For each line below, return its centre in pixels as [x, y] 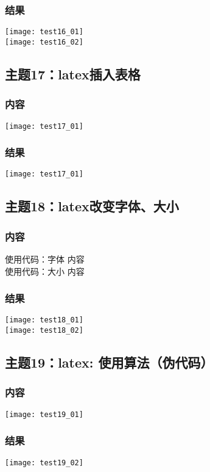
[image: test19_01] [44, 414]
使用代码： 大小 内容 [45, 271]
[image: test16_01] [44, 32]
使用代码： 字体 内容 [45, 259]
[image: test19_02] [44, 463]
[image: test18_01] [44, 320]
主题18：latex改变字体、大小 [92, 206]
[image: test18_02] [44, 331]
